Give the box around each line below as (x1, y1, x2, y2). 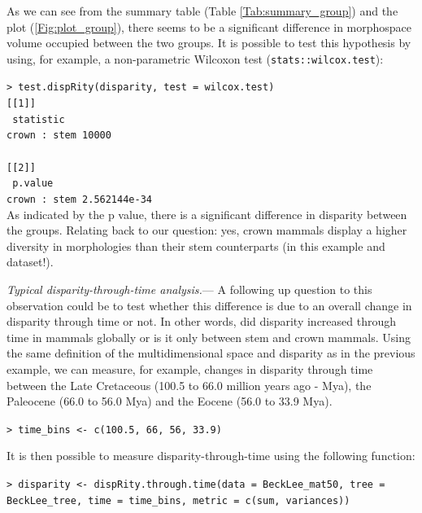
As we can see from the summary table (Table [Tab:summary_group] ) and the (7, 2, 398, 19)
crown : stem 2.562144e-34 (7, 194, 152, 206)
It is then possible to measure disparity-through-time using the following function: (7, 447, 415, 464)
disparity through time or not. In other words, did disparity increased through (7, 313, 397, 330)
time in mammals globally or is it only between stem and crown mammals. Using (7, 328, 411, 345)
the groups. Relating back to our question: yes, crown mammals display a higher (7, 221, 407, 239)
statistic (12, 113, 65, 125)
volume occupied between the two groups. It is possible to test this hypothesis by (7, 34, 411, 51)
